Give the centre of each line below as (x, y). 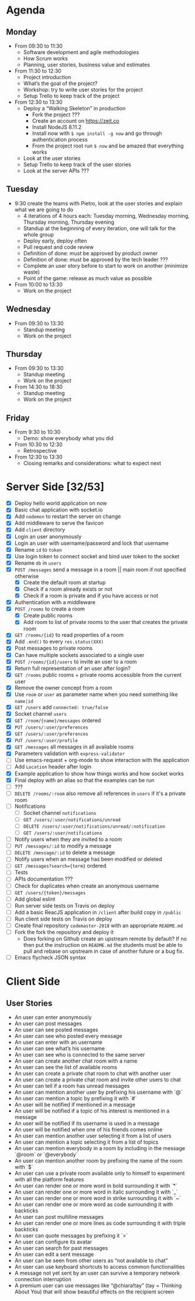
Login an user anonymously (48, 536)
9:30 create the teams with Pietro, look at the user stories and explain (98, 203)
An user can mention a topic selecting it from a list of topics (86, 1142)
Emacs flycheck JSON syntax (50, 957)
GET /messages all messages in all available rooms (74, 747)
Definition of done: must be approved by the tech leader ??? (95, 259)
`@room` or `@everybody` (46, 1155)
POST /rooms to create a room (49, 609)
